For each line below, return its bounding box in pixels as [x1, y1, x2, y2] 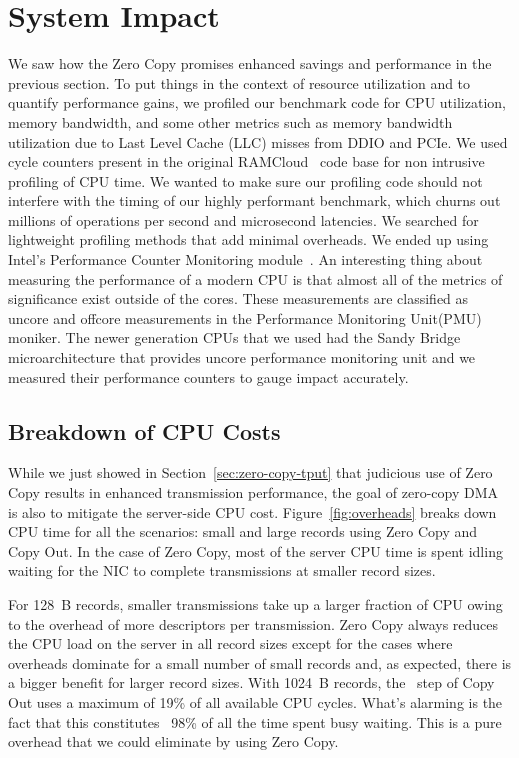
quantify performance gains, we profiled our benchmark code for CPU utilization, [8, 92, 506, 113]
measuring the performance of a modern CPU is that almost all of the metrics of [8, 268, 503, 289]
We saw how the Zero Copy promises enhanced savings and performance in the [8, 53, 492, 74]
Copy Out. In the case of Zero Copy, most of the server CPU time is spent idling [8, 540, 503, 561]
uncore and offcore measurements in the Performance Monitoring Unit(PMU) [8, 307, 482, 328]
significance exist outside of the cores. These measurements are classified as [8, 288, 469, 309]
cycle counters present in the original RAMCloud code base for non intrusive [8, 151, 485, 172]
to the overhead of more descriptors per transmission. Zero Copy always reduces [8, 613, 499, 634]
